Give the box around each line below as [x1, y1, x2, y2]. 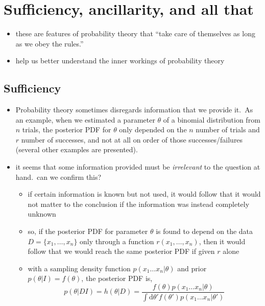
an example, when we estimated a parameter [15, 114, 155, 125]
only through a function [80, 236, 154, 246]
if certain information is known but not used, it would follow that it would [28, 189, 261, 199]
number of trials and [196, 124, 260, 135]
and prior [177, 263, 207, 273]
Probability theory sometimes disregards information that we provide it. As [15, 104, 253, 115]
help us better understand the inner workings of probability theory [15, 55, 225, 66]
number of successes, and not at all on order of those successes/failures [21, 134, 243, 145]
